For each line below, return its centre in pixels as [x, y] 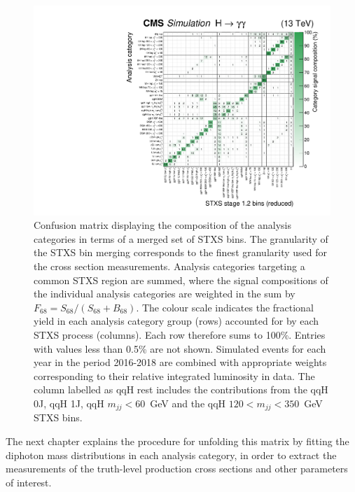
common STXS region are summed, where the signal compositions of [181, 280]
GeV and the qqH [188, 403]
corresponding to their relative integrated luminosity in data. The [174, 375]
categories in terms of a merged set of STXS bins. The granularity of [181, 238]
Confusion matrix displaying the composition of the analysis [162, 225]
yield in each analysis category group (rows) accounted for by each [176, 321]
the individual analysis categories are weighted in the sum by [165, 294]
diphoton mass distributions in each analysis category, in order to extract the [171, 455]
